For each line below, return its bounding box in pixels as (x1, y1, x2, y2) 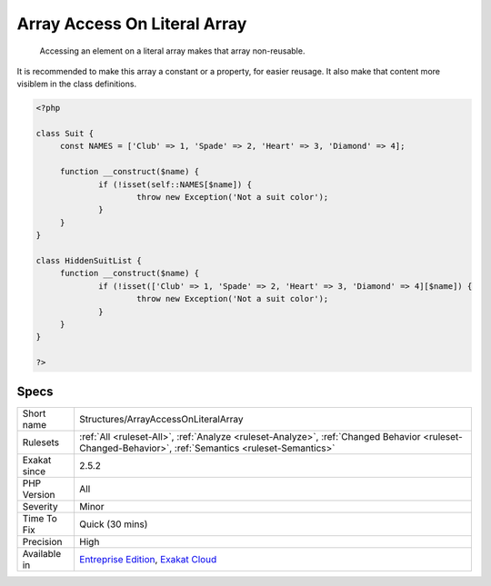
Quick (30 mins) (78, 518, 148, 531)
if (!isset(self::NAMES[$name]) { (98, 179, 252, 190)
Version (22, 488, 55, 501)
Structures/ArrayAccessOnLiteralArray (78, 412, 245, 425)
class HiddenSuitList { (35, 255, 143, 265)
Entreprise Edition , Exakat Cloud (78, 552, 217, 565)
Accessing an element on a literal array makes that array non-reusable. (39, 45, 306, 56)
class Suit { (35, 128, 95, 139)
